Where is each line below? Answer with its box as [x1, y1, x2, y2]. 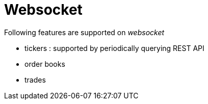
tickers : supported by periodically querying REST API [24, 43, 204, 53]
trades [24, 75, 46, 84]
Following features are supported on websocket [4, 28, 165, 37]
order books [24, 59, 65, 68]
